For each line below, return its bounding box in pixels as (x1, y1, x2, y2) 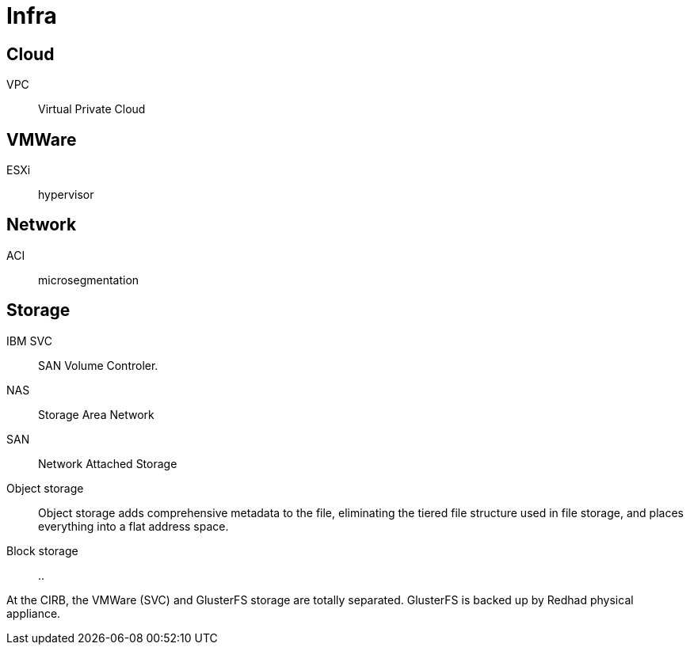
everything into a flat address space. (38, 519, 229, 533)
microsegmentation (38, 272, 139, 287)
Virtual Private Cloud (38, 102, 146, 116)
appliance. (6, 606, 61, 620)
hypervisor (38, 188, 94, 202)
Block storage (6, 543, 78, 558)
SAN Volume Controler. (38, 358, 158, 372)
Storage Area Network (38, 407, 154, 421)
